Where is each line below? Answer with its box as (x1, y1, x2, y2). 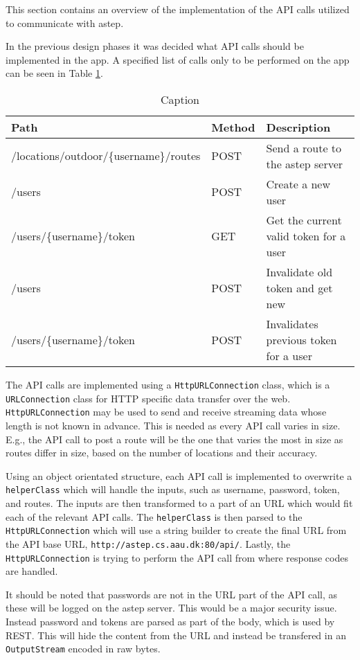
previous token (266, 331, 337, 348)
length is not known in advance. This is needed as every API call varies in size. (6, 418, 341, 432)
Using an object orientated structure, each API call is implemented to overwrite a (6, 468, 352, 483)
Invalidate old (266, 263, 333, 280)
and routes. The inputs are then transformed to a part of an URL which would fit (6, 495, 353, 510)
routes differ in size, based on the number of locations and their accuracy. (6, 445, 318, 460)
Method (211, 118, 255, 135)
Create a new (266, 175, 331, 192)
